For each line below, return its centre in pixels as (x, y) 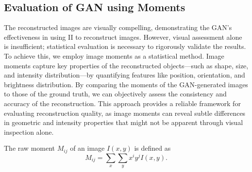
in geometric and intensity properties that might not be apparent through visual (124, 122)
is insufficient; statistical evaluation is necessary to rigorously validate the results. (125, 46)
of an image (87, 148)
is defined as (152, 148)
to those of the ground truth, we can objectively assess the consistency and (115, 94)
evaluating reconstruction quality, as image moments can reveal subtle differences (125, 113)
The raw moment (30, 148)
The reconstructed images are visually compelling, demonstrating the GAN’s (118, 27)
